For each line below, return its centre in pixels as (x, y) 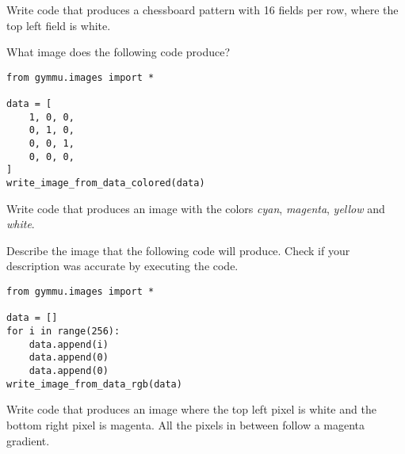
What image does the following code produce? (118, 52)
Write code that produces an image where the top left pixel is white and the (191, 409)
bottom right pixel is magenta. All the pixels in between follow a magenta (186, 424)
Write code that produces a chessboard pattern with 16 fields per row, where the (202, 10)
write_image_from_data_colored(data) (106, 183)
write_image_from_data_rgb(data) (94, 384)
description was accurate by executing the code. (122, 266)
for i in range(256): (63, 332)
